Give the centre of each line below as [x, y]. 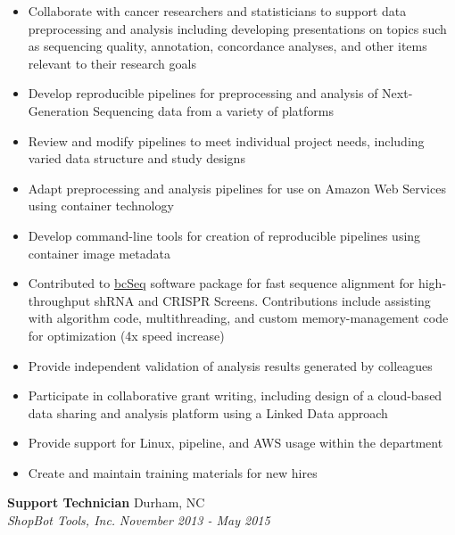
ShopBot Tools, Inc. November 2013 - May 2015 [139, 520]
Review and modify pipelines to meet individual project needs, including [226, 140]
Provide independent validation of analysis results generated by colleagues [230, 365]
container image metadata [99, 253]
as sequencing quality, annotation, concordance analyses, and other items [227, 46]
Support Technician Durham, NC [106, 502]
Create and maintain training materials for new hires [173, 472]
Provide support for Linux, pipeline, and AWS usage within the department [236, 443]
